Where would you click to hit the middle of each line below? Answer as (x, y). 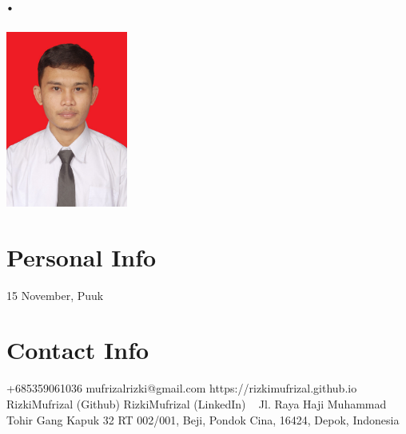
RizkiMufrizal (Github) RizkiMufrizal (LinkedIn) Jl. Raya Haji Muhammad (197, 404)
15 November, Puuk (55, 295)
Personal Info (82, 256)
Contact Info (78, 350)
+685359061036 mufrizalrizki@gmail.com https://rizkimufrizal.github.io (182, 388)
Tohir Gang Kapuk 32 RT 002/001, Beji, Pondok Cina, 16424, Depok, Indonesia (203, 419)
